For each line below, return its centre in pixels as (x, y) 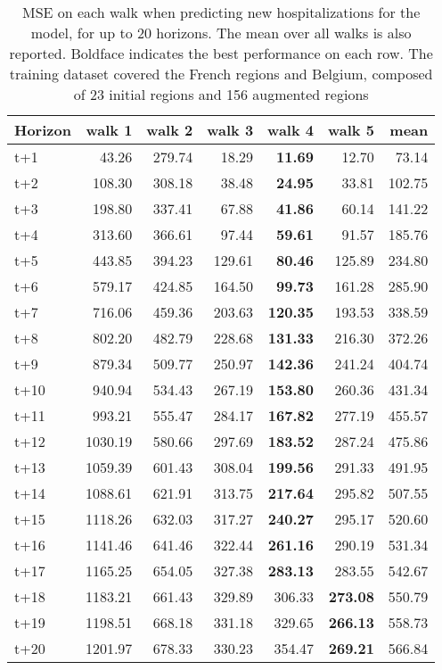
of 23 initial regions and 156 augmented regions (221, 94)
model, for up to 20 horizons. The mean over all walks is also (221, 33)
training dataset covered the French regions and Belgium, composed (221, 74)
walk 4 (291, 130)
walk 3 (230, 130)
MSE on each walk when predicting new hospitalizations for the (221, 12)
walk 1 (109, 130)
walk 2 (170, 130)
